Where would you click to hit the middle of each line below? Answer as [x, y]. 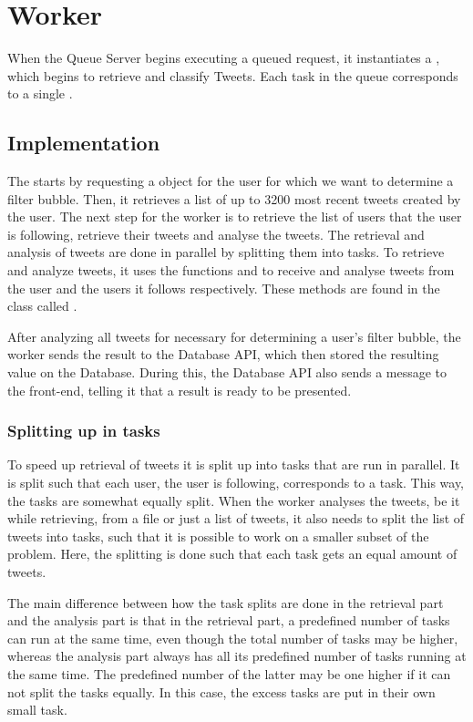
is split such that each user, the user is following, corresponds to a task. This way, [236, 483]
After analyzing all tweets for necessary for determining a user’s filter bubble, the [234, 336]
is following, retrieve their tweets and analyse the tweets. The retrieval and [216, 234]
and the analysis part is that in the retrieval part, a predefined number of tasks [229, 620]
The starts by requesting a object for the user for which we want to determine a [231, 181]
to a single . [40, 93]
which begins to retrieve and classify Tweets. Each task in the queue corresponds [233, 75]
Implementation [84, 143]
